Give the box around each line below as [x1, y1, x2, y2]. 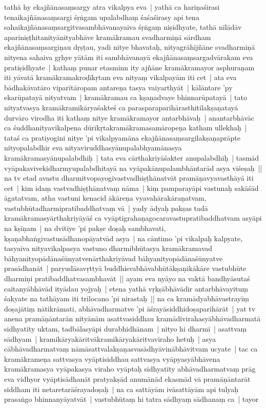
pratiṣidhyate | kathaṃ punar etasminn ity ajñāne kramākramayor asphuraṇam [4, 62, 255, 72]
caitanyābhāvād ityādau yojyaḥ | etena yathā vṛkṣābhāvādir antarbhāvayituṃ [4, 283, 248, 294]
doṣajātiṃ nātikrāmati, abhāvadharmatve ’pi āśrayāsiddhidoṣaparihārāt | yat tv [4, 303, 256, 314]
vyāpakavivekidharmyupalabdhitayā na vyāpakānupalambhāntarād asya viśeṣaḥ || [4, 162, 262, 173]
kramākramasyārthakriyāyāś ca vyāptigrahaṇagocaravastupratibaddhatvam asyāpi [4, 212, 262, 223]
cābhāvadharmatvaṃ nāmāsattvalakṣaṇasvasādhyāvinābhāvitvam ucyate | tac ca [4, 343, 258, 354]
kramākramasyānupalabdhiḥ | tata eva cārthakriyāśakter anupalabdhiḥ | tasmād [4, 152, 259, 163]
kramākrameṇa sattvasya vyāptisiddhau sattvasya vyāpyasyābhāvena [4, 353, 220, 364]
